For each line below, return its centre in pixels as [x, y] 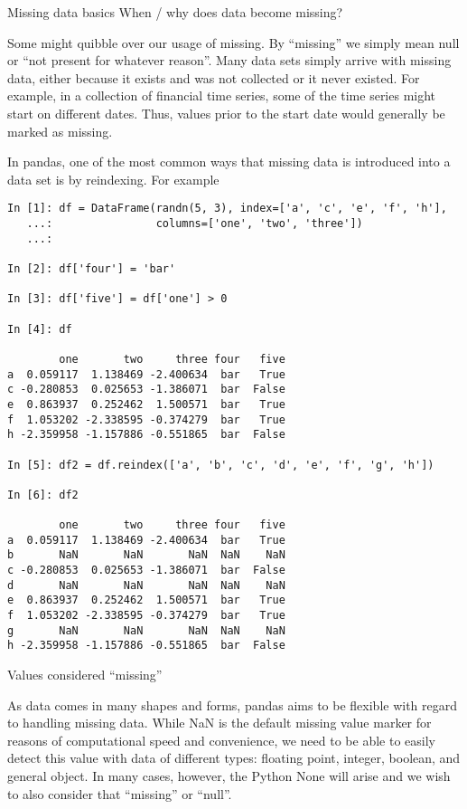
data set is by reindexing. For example [113, 179]
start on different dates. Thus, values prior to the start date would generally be [226, 113]
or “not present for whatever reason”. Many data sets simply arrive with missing [229, 60]
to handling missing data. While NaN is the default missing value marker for [219, 723]
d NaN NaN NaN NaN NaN [146, 585]
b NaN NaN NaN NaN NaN [146, 555]
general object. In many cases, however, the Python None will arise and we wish [229, 776]
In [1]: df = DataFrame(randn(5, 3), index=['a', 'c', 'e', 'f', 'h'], [227, 209]
